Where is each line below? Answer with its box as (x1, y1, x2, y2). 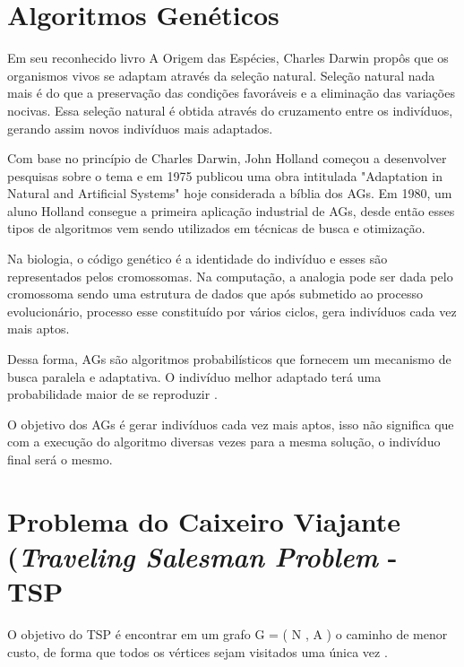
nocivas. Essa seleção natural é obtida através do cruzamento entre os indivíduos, (7, 100, 453, 119)
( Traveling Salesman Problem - (7, 537, 398, 575)
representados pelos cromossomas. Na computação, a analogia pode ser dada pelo (7, 266, 453, 285)
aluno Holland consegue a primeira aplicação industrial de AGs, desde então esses (7, 201, 455, 220)
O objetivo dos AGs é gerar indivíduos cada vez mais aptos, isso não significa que (7, 414, 454, 433)
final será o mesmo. (7, 450, 113, 468)
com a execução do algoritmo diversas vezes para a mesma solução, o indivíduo (7, 432, 441, 451)
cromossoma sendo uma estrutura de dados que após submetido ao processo (7, 284, 423, 303)
